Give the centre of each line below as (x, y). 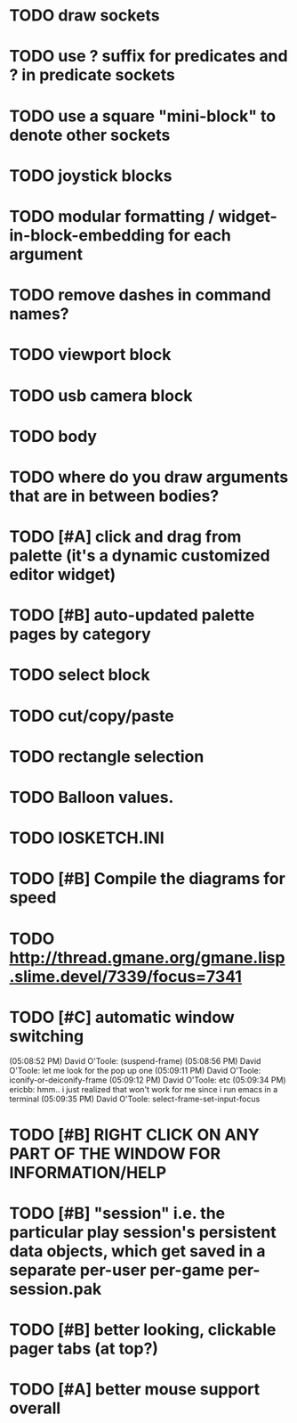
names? (39, 314)
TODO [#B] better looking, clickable (143, 1330)
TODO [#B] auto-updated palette (132, 615)
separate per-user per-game (117, 1270)
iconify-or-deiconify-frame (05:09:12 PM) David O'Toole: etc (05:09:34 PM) (148, 1080)
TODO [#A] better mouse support (135, 1390)
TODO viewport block (90, 355)
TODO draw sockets (84, 16)
